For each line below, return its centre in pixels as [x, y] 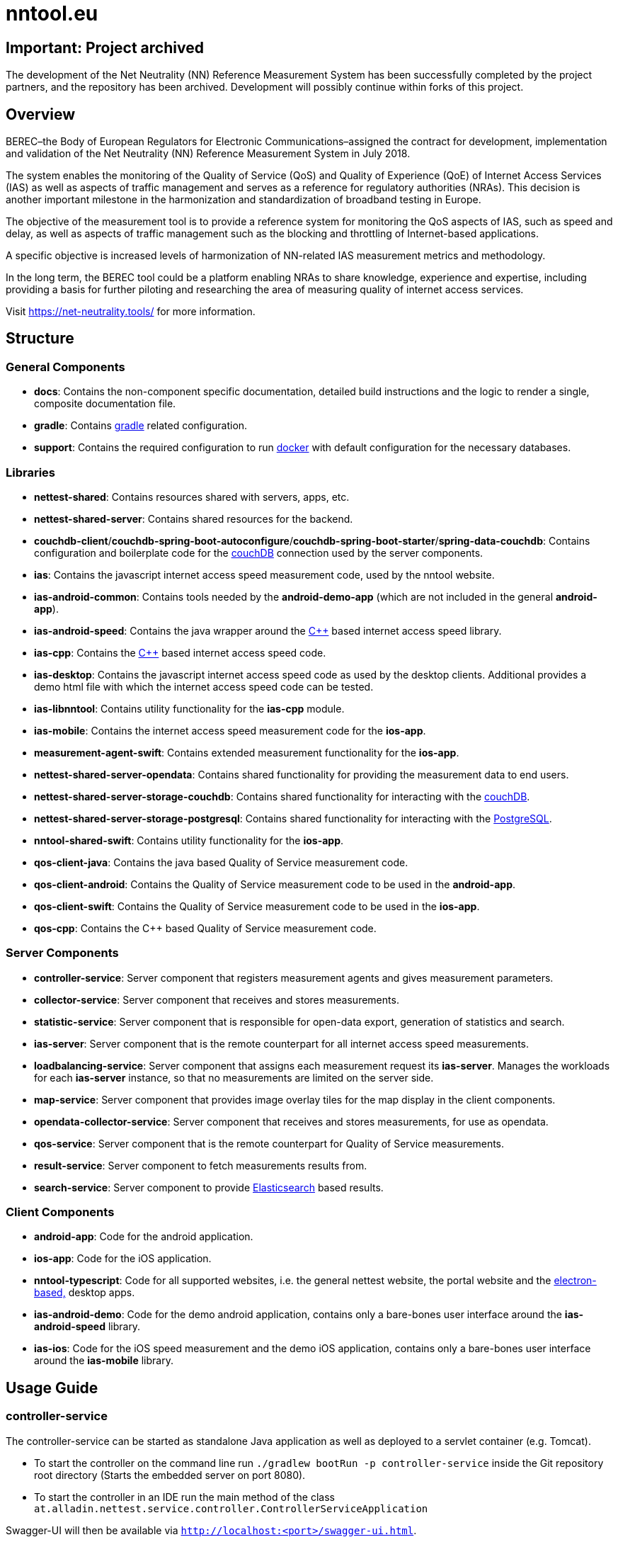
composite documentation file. [105, 404]
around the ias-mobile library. [104, 1361]
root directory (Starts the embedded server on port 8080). [170, 1475]
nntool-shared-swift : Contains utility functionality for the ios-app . [189, 840]
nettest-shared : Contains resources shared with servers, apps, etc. [192, 497]
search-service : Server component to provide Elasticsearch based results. [209, 1187]
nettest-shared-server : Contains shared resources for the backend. [194, 518]
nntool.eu [52, 13]
